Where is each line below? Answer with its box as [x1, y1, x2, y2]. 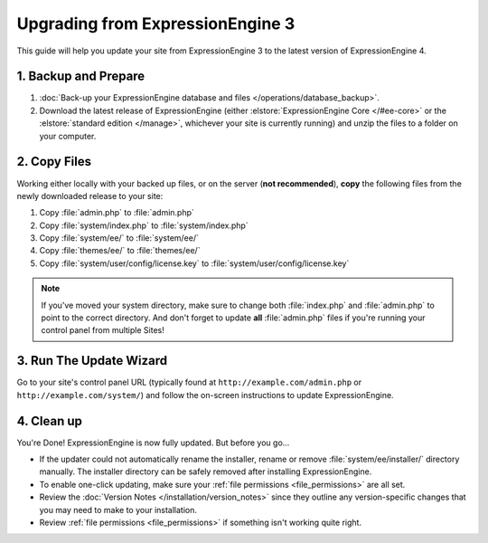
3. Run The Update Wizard [16, 353, 167, 368]
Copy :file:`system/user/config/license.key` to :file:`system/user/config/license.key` [39, 258, 350, 269]
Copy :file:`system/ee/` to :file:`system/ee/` [39, 233, 199, 243]
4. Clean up [16, 413, 83, 429]
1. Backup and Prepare [16, 69, 145, 84]
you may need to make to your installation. [39, 504, 198, 515]
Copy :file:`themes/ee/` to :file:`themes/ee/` [39, 245, 201, 256]
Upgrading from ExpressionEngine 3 [16, 14, 296, 33]
